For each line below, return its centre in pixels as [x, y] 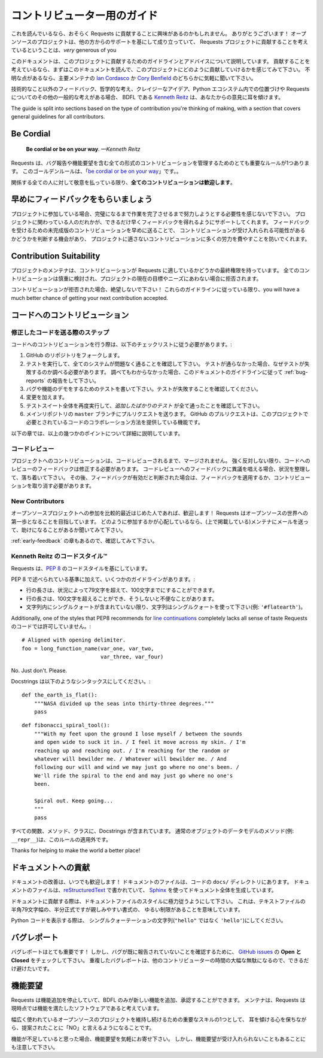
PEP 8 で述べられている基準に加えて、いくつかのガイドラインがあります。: [103, 579]
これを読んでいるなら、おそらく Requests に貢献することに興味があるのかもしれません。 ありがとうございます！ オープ [159, 34]
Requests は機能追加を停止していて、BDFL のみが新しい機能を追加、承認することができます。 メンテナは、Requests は [158, 1000]
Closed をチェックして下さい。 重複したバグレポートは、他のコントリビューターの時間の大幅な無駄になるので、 [150, 960]
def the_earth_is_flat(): [60, 695]
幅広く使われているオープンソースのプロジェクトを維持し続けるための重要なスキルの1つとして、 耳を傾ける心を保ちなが [159, 1019]
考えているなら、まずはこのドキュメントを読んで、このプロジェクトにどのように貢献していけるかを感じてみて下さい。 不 [161, 69]
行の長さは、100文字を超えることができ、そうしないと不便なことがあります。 [122, 598]
